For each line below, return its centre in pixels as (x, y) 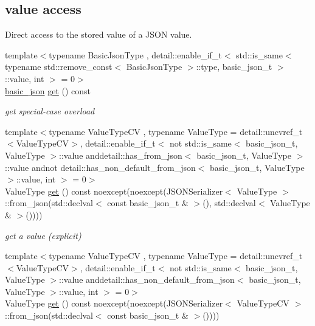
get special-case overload (50, 111)
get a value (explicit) (43, 235)
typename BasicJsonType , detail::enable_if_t (135, 54)
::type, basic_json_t (234, 67)
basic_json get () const (48, 90)
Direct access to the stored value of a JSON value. (99, 34)
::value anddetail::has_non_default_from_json (147, 279)
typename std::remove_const (59, 67)
